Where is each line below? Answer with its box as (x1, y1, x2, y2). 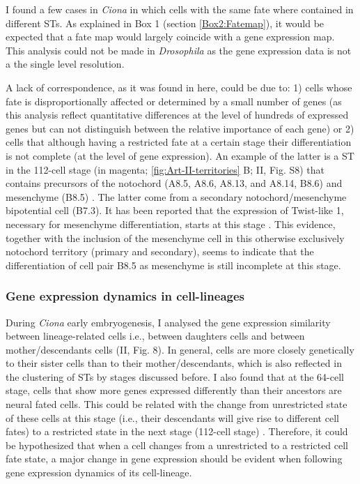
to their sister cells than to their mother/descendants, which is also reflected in (6, 356, 342, 370)
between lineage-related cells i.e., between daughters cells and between (6, 328, 305, 343)
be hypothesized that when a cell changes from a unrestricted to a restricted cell (6, 437, 349, 452)
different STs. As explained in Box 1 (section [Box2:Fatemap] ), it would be (6, 15, 324, 30)
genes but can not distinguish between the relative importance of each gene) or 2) (6, 121, 354, 135)
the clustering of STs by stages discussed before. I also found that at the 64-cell (6, 369, 344, 384)
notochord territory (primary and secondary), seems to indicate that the (6, 244, 314, 259)
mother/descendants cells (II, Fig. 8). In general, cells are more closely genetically (6, 342, 354, 356)
